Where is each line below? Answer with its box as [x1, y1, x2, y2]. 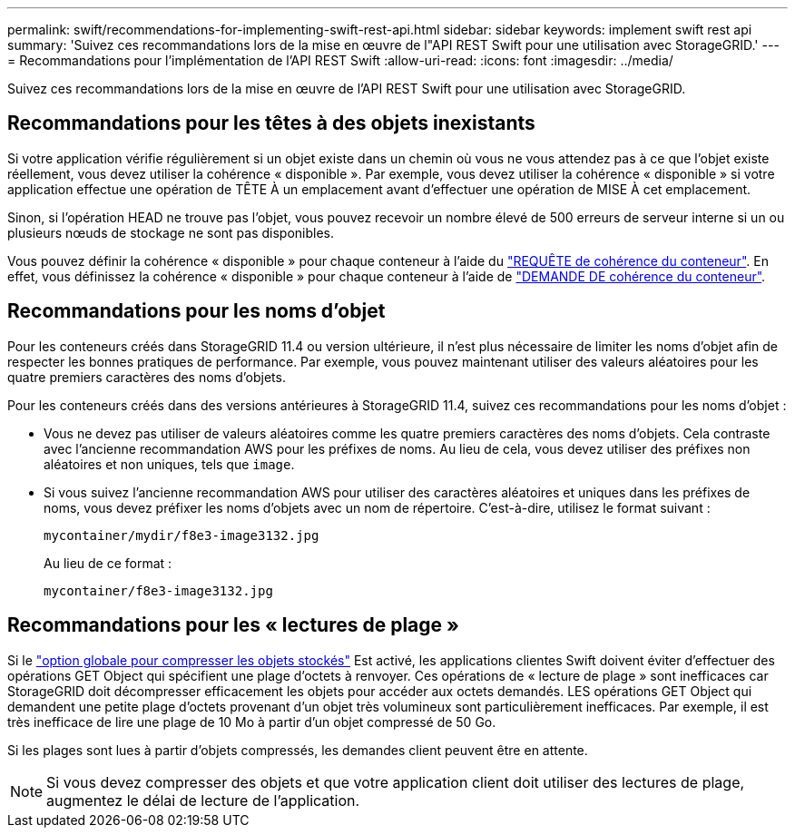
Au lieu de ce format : [44, 555, 172, 571]
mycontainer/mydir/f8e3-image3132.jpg [44, 527, 319, 543]
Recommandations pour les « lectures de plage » [7, 614, 459, 637]
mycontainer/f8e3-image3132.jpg [44, 583, 273, 598]
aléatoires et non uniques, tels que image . [44, 456, 295, 472]
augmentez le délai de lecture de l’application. [46, 791, 360, 810]
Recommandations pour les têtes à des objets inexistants [7, 112, 535, 135]
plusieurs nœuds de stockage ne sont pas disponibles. [7, 224, 335, 241]
